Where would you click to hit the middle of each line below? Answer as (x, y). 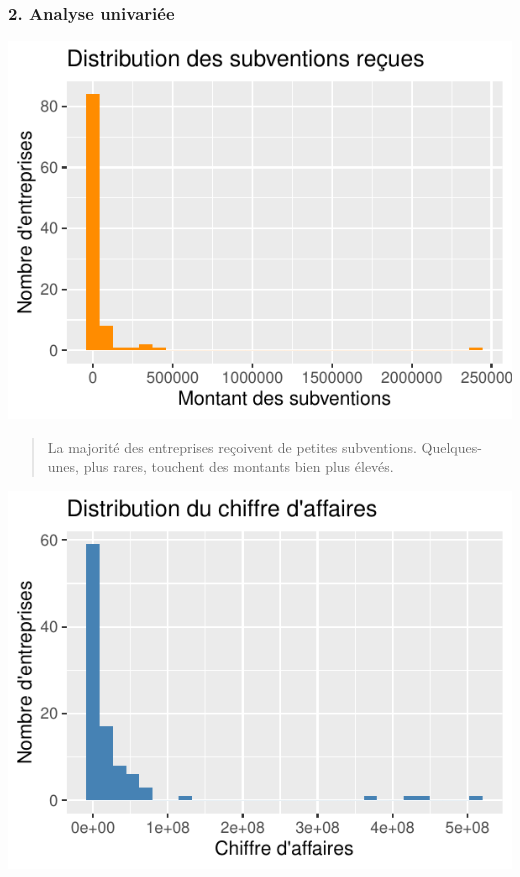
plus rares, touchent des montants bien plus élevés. (238, 466)
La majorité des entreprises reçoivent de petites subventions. (232, 446)
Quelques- (451, 446)
